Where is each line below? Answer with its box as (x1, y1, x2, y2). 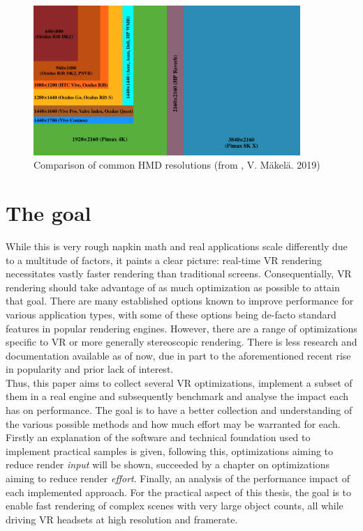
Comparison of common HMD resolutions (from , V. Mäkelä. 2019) (34, 157, 320, 172)
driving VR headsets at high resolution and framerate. (6, 511, 238, 526)
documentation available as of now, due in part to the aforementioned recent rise (6, 348, 351, 362)
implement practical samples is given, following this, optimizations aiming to (6, 443, 334, 458)
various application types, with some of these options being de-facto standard (6, 307, 336, 321)
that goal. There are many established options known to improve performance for (6, 293, 354, 308)
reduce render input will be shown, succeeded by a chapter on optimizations (6, 457, 329, 472)
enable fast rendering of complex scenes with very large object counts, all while (6, 498, 343, 513)
